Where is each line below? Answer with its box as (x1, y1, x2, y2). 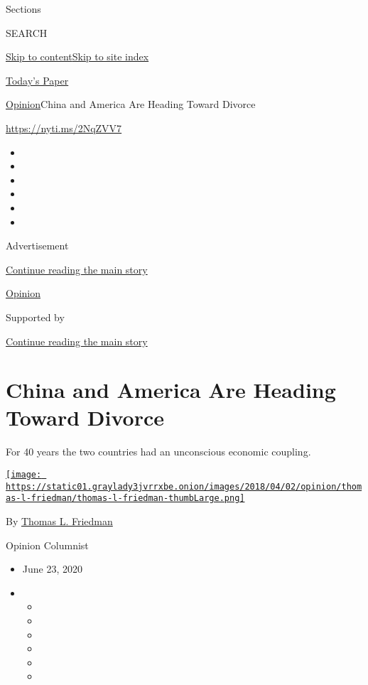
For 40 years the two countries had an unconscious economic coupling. (6, 444, 311, 459)
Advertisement (6, 238, 69, 253)
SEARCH (6, 25, 48, 40)
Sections (6, 1, 41, 16)
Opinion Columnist (6, 537, 89, 552)
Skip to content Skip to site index (6, 49, 149, 64)
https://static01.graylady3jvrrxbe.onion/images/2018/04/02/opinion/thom (6, 481, 362, 492)
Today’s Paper (6, 72, 69, 87)
